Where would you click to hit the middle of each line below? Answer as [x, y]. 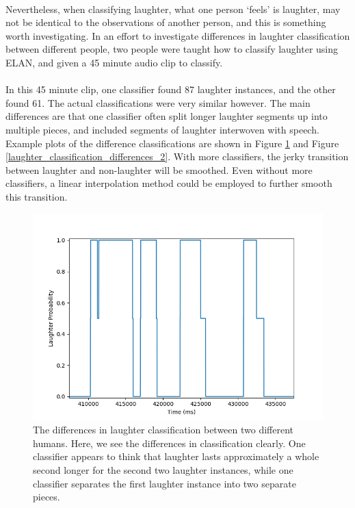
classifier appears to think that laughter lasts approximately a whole [176, 456]
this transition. [37, 196]
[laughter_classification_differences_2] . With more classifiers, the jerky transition [177, 156]
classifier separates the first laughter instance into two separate [165, 483]
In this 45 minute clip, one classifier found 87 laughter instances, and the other [171, 89]
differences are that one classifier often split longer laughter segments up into [167, 116]
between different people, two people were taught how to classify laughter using [172, 49]
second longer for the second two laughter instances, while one [163, 469]
